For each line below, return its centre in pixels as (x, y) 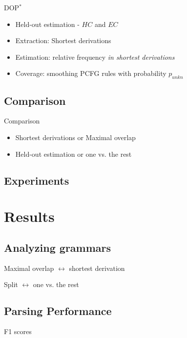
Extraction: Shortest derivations (63, 40)
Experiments (37, 180)
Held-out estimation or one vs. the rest (73, 154)
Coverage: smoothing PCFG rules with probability (91, 73)
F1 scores (18, 331)
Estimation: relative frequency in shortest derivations (95, 57)
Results (29, 216)
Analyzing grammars (58, 247)
